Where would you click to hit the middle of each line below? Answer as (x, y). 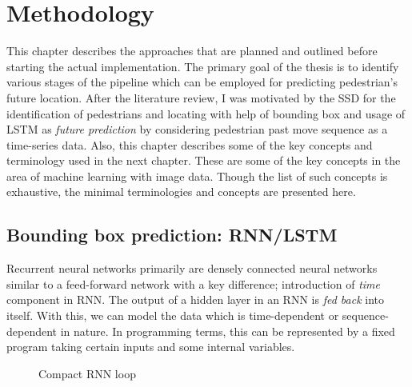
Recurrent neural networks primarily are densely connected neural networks (192, 268)
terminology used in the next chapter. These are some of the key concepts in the (204, 160)
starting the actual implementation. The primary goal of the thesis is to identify (203, 66)
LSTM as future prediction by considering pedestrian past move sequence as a (197, 129)
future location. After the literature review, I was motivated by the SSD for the (201, 97)
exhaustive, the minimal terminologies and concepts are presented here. (181, 192)
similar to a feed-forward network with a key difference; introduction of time (193, 283)
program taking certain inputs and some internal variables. (151, 347)
